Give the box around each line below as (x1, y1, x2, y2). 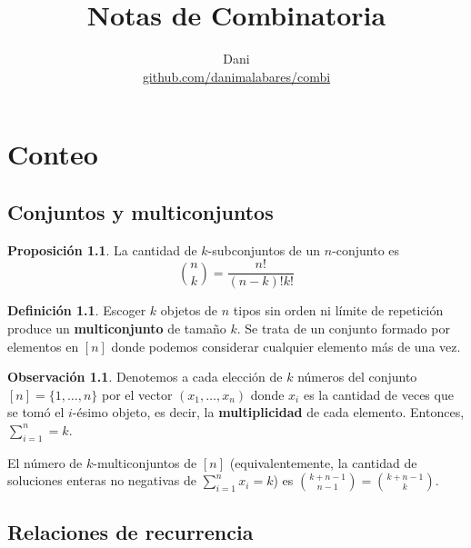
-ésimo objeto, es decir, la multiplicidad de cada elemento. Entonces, (72, 403, 465, 422)
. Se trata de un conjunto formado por (236, 318, 450, 337)
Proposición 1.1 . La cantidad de (7, 240, 197, 259)
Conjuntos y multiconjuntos (7, 197, 274, 225)
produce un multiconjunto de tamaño (7, 318, 226, 337)
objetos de (160, 301, 218, 320)
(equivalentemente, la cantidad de (229, 453, 417, 472)
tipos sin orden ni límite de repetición (233, 301, 444, 320)
